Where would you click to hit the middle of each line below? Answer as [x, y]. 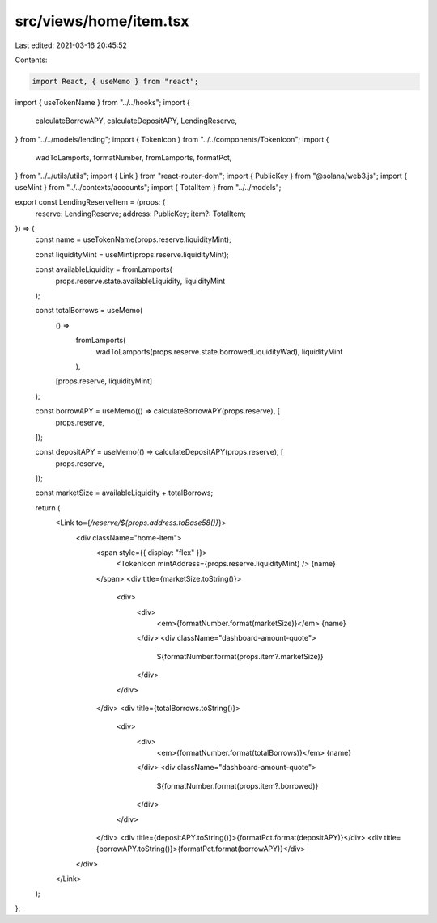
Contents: [31, 60]
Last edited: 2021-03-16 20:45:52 [71, 45]
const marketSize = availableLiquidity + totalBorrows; [124, 493]
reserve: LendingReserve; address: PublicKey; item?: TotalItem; [141, 214]
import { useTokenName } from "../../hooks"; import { [102, 102]
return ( [48, 508]
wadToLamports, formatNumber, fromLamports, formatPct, [134, 158]
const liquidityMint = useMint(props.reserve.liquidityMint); [132, 254]
